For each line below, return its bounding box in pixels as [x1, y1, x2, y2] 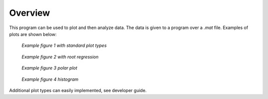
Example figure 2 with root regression [21, 54, 99, 60]
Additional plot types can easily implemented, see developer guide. [9, 87, 147, 93]
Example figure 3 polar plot [21, 65, 77, 71]
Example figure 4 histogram [21, 76, 79, 82]
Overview [9, 7, 50, 18]
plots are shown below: [9, 31, 57, 37]
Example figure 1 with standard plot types [21, 42, 107, 49]
